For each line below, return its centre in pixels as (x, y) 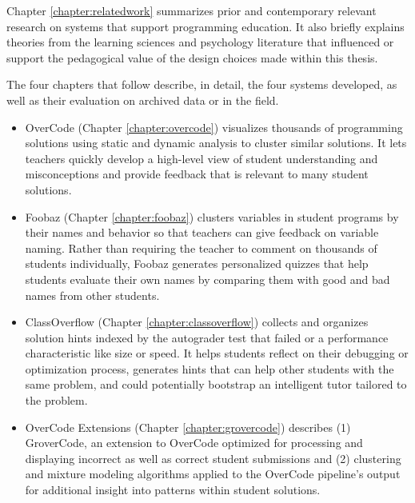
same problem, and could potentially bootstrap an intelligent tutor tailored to (216, 384)
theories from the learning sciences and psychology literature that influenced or (200, 42)
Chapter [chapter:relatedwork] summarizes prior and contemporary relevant (192, 10)
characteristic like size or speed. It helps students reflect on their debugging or (217, 353)
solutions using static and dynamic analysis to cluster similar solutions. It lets (216, 143)
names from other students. (92, 295)
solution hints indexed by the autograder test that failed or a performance (207, 337)
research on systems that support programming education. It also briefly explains (206, 26)
